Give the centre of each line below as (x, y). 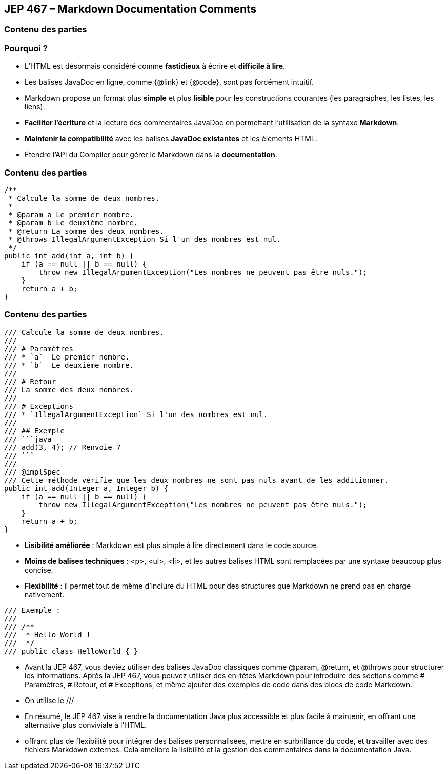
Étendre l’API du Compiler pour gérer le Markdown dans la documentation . (151, 155)
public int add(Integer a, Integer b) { (86, 488)
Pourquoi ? (26, 48)
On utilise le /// (49, 700)
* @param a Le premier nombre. (71, 214)
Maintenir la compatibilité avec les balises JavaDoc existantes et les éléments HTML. (171, 139)
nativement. (45, 594)
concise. (39, 570)
